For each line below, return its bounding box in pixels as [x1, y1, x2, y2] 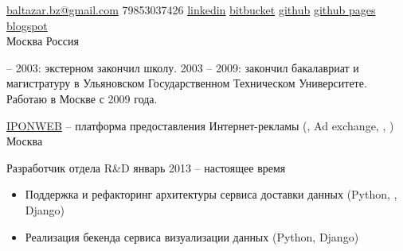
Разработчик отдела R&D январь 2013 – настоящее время [6, 159, 286, 176]
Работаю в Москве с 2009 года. [6, 90, 158, 106]
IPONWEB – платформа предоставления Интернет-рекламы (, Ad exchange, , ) [6, 117, 394, 133]
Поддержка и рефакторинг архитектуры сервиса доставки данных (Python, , [25, 186, 397, 203]
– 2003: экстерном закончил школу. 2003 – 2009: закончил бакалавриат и [6, 59, 359, 75]
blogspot [6, 17, 48, 33]
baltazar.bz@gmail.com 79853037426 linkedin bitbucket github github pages [6, 2, 376, 17]
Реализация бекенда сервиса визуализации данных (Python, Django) [25, 228, 359, 245]
